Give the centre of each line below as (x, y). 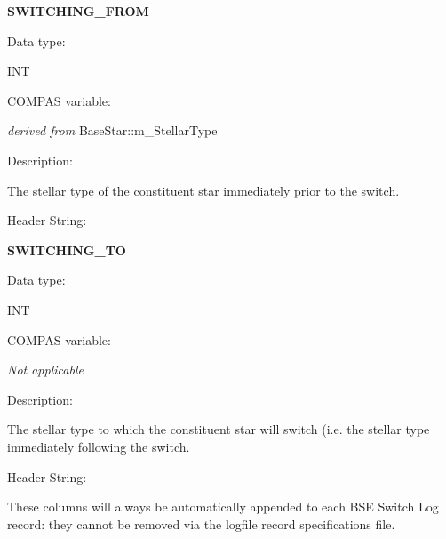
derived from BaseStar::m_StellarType (112, 130)
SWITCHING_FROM (78, 11)
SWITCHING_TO (67, 249)
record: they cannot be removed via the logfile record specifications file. (201, 523)
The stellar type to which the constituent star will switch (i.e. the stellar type (219, 429)
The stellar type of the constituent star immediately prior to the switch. (203, 190)
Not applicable (45, 370)
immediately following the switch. (99, 446)
